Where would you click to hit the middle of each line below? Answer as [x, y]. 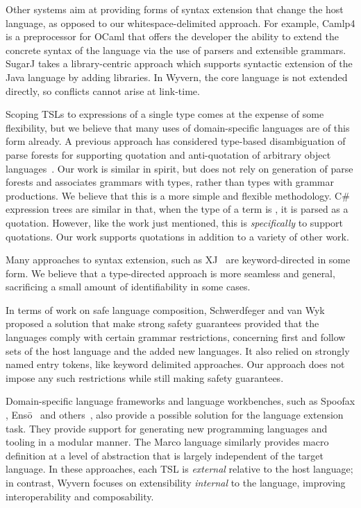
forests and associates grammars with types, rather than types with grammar [170, 182]
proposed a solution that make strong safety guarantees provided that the [162, 323]
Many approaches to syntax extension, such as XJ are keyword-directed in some [178, 260]
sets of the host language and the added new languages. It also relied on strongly [178, 350]
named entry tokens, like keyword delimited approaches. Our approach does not [175, 364]
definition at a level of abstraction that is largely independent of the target [165, 455]
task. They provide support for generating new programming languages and [167, 428]
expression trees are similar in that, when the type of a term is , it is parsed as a [177, 209]
